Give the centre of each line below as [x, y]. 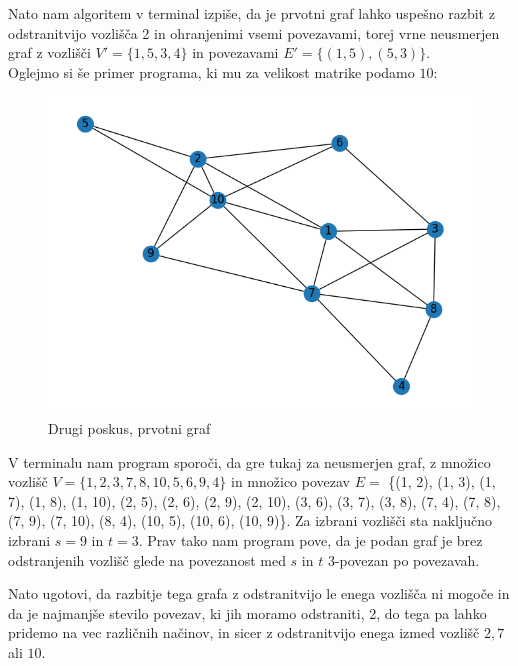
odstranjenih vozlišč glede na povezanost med [147, 559]
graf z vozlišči [49, 52]
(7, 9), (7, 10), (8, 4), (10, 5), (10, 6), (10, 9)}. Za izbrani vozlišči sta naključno [250, 520]
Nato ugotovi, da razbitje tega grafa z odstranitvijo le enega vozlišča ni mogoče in [259, 593]
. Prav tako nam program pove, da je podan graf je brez [310, 539]
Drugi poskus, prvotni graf [129, 427]
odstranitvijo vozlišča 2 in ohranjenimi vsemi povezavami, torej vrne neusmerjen [254, 32]
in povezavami [235, 52]
